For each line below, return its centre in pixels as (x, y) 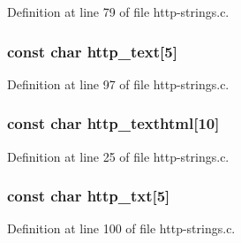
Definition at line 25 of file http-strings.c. (118, 156)
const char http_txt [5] (89, 196)
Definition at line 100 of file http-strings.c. (121, 228)
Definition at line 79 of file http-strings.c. (118, 11)
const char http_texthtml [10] (113, 123)
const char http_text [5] (92, 51)
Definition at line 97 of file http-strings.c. (118, 84)
